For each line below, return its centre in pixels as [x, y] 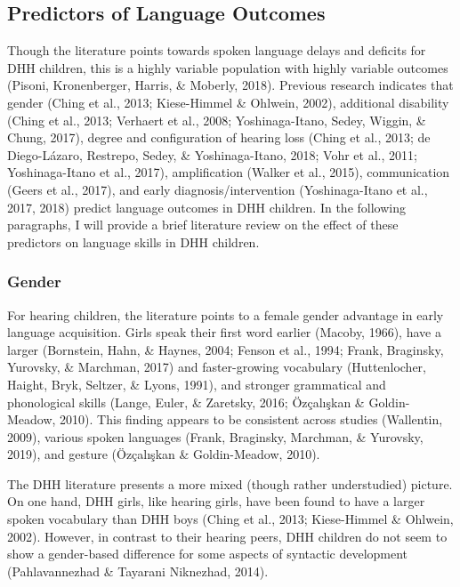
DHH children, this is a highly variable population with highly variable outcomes [228, 67]
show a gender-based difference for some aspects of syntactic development [208, 554]
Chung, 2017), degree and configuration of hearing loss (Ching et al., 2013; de [219, 137]
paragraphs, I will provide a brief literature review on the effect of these [203, 225]
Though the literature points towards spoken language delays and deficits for [217, 50]
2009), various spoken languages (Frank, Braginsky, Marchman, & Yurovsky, [215, 436]
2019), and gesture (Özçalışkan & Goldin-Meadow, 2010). [164, 454]
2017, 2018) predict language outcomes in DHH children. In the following [206, 207]
